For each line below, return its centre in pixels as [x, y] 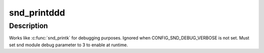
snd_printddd [37, 13]
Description [29, 26]
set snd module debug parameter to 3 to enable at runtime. [68, 45]
